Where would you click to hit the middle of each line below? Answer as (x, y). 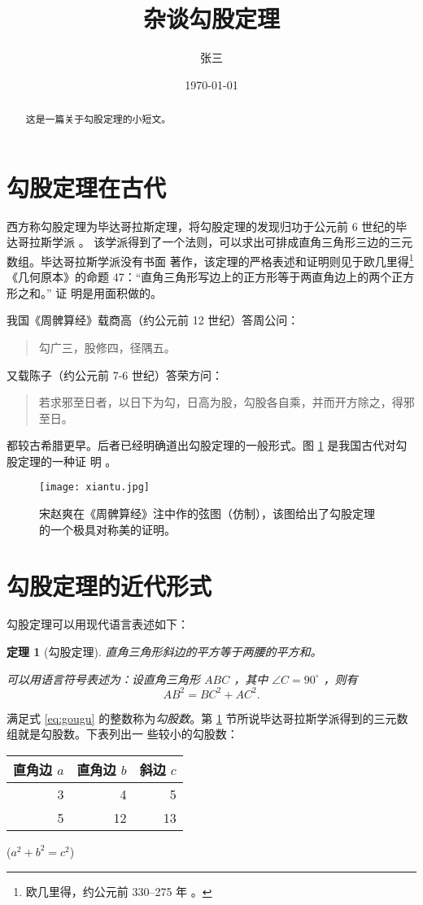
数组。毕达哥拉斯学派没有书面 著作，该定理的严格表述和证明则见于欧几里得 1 (210, 259)
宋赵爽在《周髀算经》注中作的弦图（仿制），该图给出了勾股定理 (207, 513)
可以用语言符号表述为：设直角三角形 (103, 679)
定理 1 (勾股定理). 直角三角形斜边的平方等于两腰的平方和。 (164, 652)
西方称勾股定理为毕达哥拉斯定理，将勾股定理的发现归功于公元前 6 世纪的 (201, 226)
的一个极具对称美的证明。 (107, 529)
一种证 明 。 (84, 461)
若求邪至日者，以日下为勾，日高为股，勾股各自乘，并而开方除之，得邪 (227, 402)
